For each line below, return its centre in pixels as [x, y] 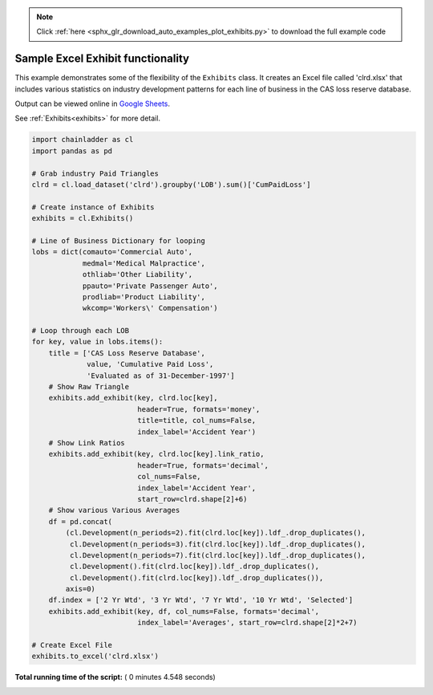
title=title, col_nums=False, [197, 421]
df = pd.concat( [80, 521]
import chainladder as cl [83, 140]
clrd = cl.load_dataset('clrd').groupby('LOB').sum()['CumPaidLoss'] [171, 185]
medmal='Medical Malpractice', [144, 263]
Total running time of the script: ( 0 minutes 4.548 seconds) [115, 677]
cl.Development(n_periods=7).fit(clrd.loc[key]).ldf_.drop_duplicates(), [218, 555]
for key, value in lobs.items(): [97, 342]
